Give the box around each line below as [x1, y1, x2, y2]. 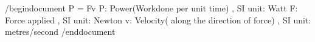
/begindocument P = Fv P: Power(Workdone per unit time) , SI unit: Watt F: [5, 2, 298, 14]
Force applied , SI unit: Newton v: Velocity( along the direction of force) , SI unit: [5, 13, 311, 26]
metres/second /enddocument [5, 25, 116, 38]
